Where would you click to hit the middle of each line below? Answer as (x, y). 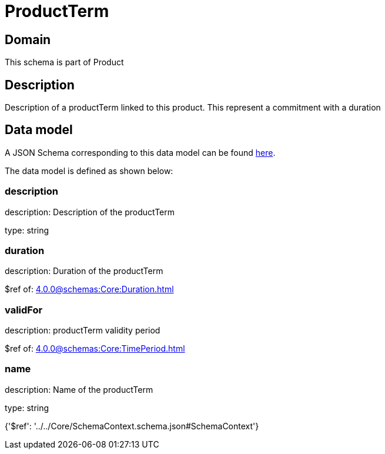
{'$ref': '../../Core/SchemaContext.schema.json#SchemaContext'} (132, 426)
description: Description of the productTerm (90, 212)
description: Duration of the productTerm (84, 271)
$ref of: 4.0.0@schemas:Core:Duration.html (89, 289)
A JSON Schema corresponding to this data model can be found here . (140, 152)
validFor (24, 310)
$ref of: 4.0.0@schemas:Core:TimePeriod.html (95, 349)
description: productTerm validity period (83, 331)
